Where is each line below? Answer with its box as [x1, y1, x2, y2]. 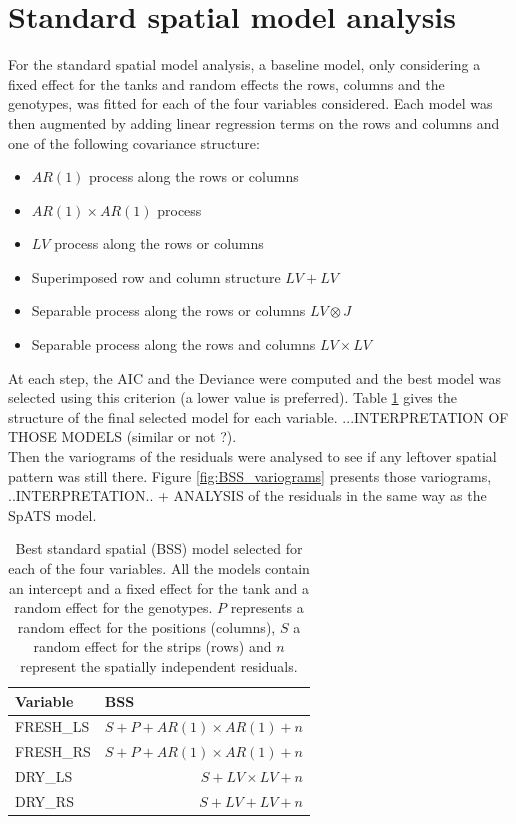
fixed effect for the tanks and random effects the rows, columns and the [8, 73, 445, 94]
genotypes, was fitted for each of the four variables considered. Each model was [8, 93, 493, 114]
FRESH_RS [15, 741, 91, 762]
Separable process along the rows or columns [31, 300, 306, 321]
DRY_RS [15, 790, 74, 811]
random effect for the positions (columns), [17, 616, 276, 637]
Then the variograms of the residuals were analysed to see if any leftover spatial [8, 446, 497, 467]
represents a [230, 597, 304, 618]
